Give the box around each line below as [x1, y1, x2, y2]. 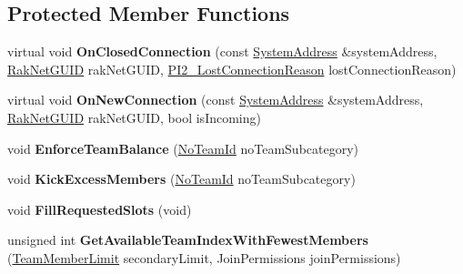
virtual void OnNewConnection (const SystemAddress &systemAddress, [7, 90, 424, 109]
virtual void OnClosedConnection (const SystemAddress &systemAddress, [7, 42, 438, 61]
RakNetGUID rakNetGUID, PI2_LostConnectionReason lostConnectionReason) [7, 59, 457, 78]
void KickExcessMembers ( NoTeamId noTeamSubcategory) [7, 169, 356, 188]
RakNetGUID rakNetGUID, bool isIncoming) [7, 107, 261, 127]
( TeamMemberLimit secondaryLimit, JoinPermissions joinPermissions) [7, 248, 401, 267]
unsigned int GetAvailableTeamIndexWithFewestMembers [7, 230, 368, 249]
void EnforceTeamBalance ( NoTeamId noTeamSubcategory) [7, 138, 359, 157]
